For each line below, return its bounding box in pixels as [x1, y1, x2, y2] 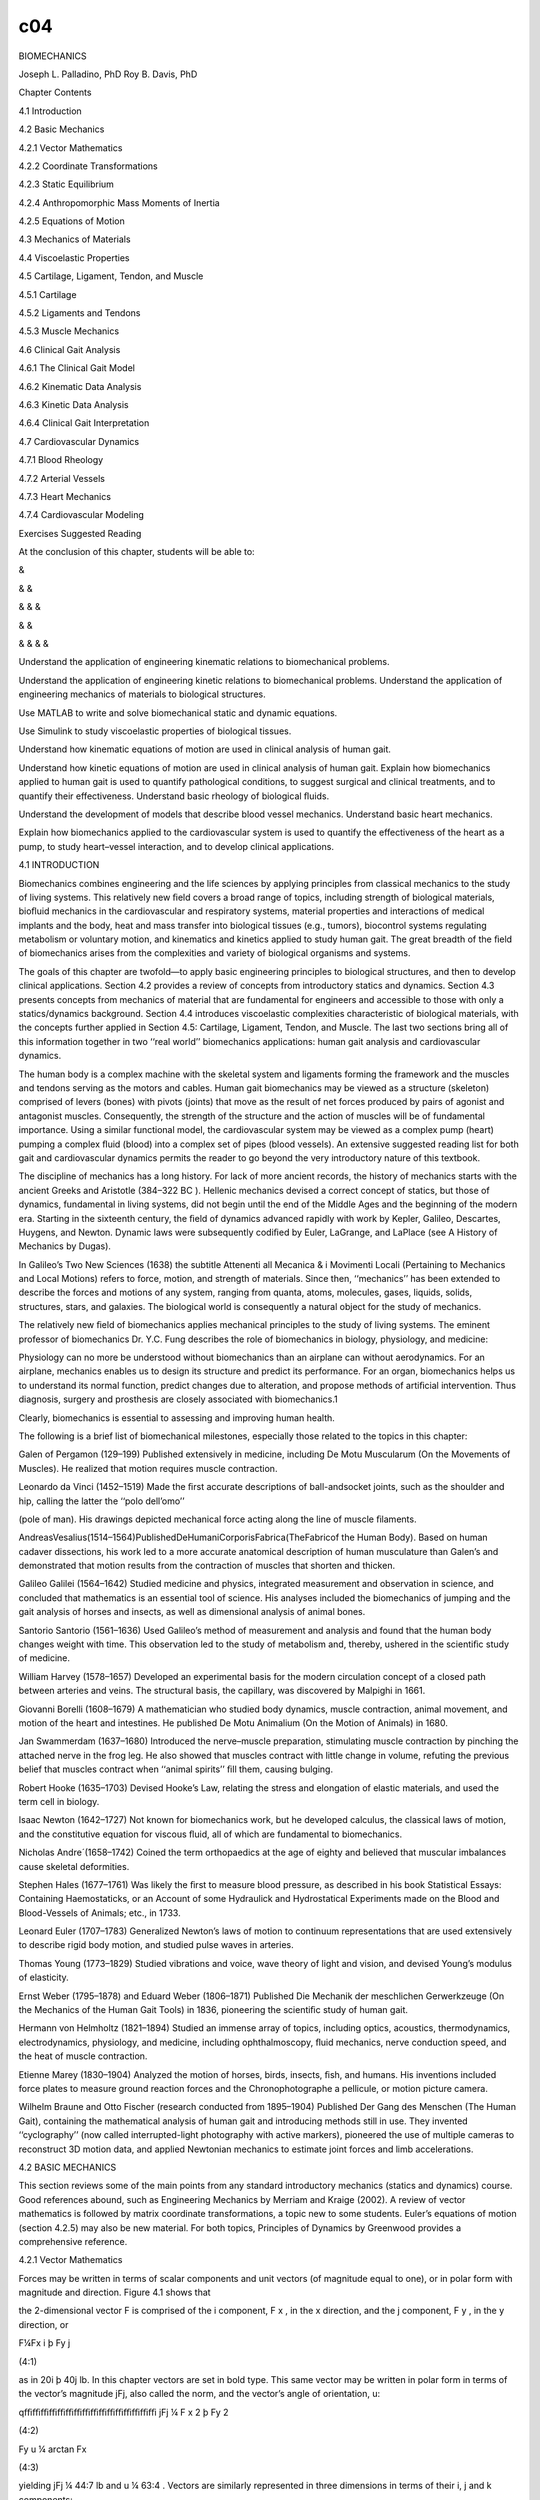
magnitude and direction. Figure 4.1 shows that [18, 2286, 211, 2299]
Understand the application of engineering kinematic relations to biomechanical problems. [18, 656, 390, 668]
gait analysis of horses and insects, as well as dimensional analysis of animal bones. [18, 1606, 366, 1618]
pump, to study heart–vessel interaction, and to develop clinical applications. [18, 840, 335, 852]
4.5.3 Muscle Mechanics [18, 325, 120, 337]
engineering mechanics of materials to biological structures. [18, 688, 266, 700]
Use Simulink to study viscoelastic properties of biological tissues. [18, 725, 292, 737]
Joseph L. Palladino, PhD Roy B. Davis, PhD [18, 68, 198, 80]
